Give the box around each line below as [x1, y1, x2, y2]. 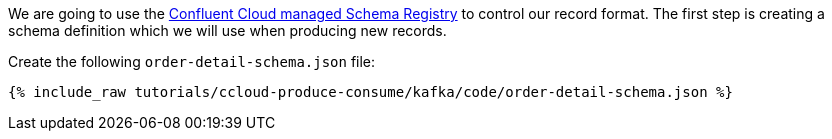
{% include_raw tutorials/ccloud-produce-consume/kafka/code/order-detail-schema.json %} [8, 84, 733, 100]
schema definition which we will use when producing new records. [8, 22, 447, 39]
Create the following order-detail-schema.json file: [8, 53, 376, 70]
